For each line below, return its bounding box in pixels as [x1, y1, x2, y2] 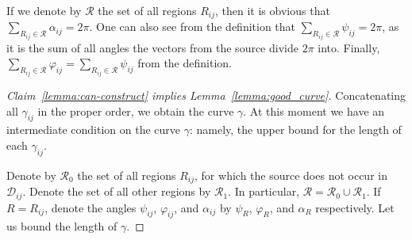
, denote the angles [44, 199, 137, 215]
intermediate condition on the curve [6, 121, 181, 138]
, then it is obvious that [215, 2, 330, 18]
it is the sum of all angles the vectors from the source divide [6, 39, 298, 55]
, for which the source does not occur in [194, 166, 387, 183]
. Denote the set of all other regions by [22, 183, 211, 200]
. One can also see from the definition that [89, 18, 296, 35]
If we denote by [6, 2, 82, 18]
